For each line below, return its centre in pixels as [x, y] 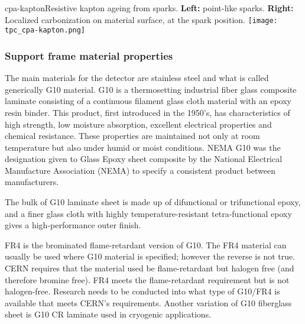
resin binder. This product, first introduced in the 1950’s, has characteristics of [147, 112]
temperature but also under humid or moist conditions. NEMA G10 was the [143, 147]
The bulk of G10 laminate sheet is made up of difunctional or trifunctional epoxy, [153, 202]
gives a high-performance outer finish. [73, 225]
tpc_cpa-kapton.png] [45, 30]
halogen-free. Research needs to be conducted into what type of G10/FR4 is [142, 291]
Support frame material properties [89, 55]
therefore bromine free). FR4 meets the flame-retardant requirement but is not [147, 279]
